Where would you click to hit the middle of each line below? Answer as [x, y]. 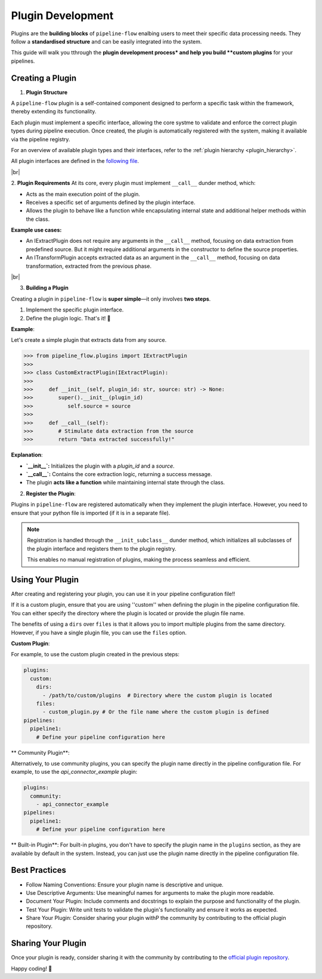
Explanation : [27, 455]
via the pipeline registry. [41, 139]
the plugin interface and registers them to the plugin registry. [102, 548]
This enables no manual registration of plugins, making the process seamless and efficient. [139, 560]
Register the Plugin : [51, 493]
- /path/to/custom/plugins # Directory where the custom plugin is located [157, 695]
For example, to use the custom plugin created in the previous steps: [95, 654]
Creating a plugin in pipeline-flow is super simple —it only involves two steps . [111, 299]
